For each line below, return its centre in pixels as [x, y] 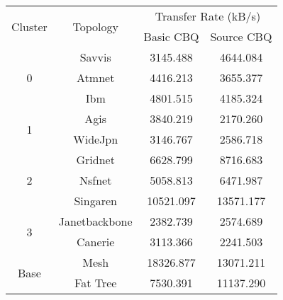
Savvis [95, 57]
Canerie [96, 242]
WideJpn [96, 139]
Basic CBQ [171, 36]
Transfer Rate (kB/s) [208, 16]
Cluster [29, 26]
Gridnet [95, 160]
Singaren [95, 201]
